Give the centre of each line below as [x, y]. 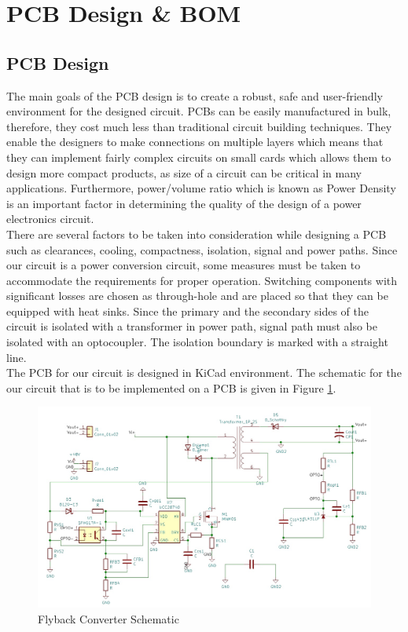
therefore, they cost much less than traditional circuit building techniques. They [199, 126]
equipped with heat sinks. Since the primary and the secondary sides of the [187, 311]
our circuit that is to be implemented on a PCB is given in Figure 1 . [171, 387]
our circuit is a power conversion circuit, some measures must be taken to [184, 265]
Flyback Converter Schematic [108, 618]
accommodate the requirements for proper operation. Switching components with [202, 280]
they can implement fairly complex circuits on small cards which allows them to [199, 157]
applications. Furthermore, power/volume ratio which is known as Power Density [201, 188]
